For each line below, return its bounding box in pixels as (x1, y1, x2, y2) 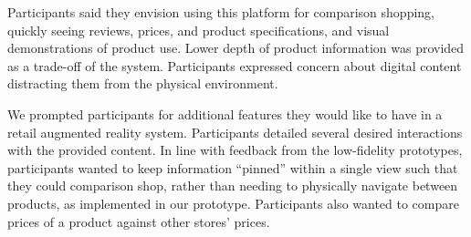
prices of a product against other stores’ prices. (7, 211, 270, 231)
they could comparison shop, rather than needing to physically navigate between (7, 176, 458, 195)
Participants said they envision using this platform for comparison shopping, (7, 3, 435, 21)
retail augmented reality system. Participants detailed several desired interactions (7, 122, 463, 141)
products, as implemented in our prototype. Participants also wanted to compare (7, 193, 459, 212)
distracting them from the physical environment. (7, 74, 278, 93)
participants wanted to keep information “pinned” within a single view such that (7, 158, 458, 177)
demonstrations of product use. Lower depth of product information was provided (7, 38, 465, 57)
